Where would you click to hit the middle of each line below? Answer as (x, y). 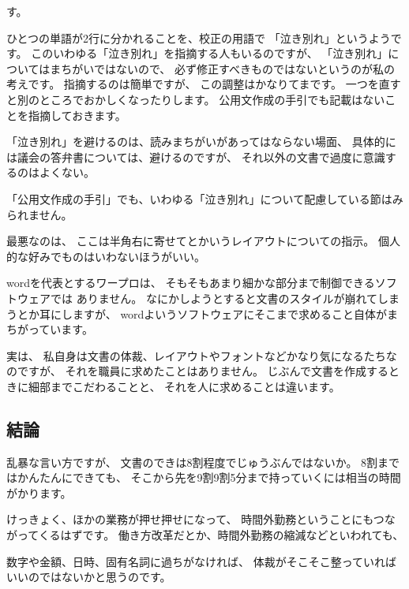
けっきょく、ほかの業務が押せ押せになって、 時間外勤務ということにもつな (201, 519)
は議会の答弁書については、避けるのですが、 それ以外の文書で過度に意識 (196, 157)
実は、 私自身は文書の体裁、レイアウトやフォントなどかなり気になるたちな (202, 355)
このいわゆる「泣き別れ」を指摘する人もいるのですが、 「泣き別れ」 (210, 53)
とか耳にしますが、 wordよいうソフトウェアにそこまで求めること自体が (202, 313)
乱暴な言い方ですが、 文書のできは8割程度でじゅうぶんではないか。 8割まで (203, 462)
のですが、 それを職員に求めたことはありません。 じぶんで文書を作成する (197, 371)
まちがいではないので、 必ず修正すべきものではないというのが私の (222, 68)
